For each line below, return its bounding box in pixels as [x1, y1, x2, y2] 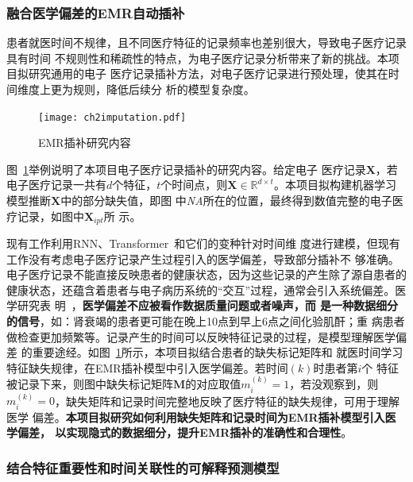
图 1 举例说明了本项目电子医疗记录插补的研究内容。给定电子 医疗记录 [6, 160, 366, 177]
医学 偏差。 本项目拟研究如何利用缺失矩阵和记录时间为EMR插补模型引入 [6, 408, 385, 425]
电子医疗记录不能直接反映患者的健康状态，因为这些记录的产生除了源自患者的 [6, 266, 407, 283]
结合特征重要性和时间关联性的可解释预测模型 [6, 458, 280, 477]
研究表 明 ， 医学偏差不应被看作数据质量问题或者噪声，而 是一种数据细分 [17, 297, 399, 314]
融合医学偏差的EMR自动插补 [6, 2, 185, 22]
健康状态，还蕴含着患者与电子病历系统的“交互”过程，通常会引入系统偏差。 [6, 281, 396, 298]
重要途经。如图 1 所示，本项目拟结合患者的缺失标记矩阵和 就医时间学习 [32, 344, 403, 361]
